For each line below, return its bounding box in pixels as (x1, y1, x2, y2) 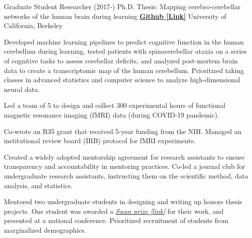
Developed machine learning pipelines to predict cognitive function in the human (4, 36, 244, 46)
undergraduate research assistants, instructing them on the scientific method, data (4, 170, 248, 180)
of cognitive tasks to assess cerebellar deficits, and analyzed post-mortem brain (4, 55, 238, 65)
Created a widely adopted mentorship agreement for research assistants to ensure (4, 151, 245, 162)
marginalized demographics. (4, 224, 86, 235)
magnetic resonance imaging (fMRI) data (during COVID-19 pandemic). (4, 109, 220, 119)
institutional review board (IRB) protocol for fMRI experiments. (4, 135, 196, 146)
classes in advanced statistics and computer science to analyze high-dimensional (4, 74, 240, 85)
